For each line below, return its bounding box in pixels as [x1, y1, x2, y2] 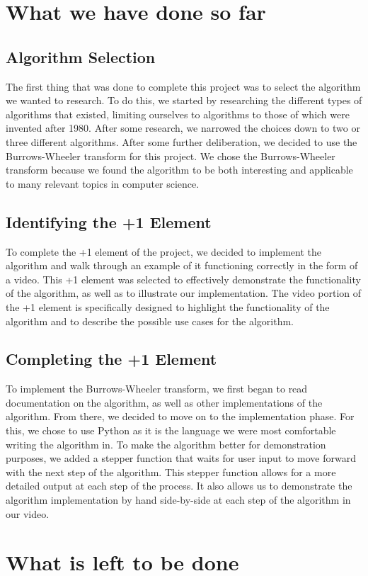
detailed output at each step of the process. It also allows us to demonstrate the [6, 478, 352, 493]
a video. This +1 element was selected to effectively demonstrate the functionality [6, 271, 361, 286]
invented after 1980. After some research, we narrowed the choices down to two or [6, 120, 360, 135]
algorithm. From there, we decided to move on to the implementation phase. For [6, 409, 355, 424]
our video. [6, 506, 50, 521]
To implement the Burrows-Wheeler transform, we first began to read [6, 381, 308, 396]
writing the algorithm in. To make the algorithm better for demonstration [6, 436, 326, 451]
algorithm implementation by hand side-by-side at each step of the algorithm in [6, 492, 351, 507]
